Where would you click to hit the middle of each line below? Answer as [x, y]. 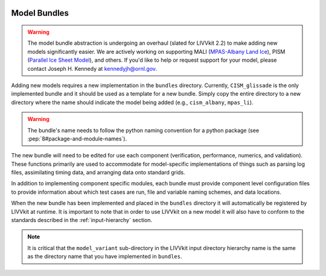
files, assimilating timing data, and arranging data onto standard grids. [98, 172]
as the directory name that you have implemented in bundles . [105, 257]
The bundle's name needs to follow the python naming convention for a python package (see [143, 130]
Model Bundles [40, 13]
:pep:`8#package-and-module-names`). [77, 139]
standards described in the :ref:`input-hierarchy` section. [82, 220]
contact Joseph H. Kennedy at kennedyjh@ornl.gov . [92, 68]
